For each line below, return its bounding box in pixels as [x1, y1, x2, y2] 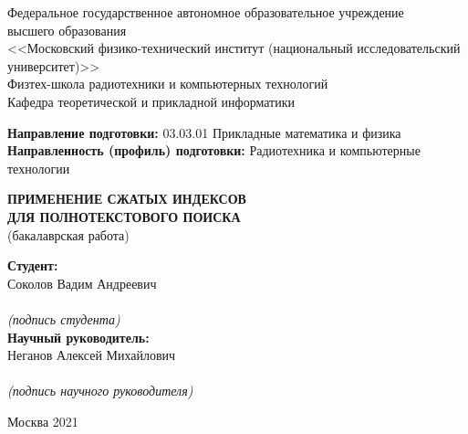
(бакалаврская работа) [7, 225, 130, 244]
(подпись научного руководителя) [7, 381, 193, 400]
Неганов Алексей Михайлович [7, 345, 176, 365]
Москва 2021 [7, 411, 78, 430]
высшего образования [7, 20, 127, 39]
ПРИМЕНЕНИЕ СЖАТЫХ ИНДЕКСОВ [7, 189, 246, 208]
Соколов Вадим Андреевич [7, 273, 157, 292]
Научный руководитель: [7, 327, 150, 346]
